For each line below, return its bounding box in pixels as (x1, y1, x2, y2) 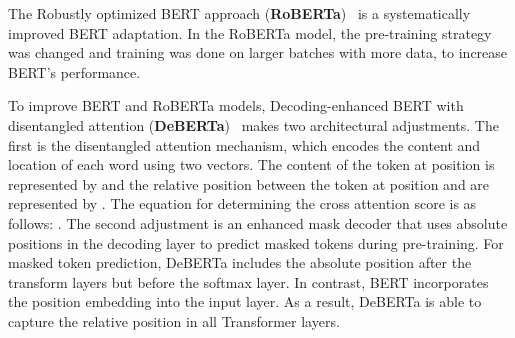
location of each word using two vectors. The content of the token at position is (8, 154, 495, 175)
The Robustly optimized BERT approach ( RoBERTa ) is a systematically (8, 3, 471, 23)
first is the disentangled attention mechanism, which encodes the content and (8, 134, 481, 155)
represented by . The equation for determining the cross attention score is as (8, 193, 477, 214)
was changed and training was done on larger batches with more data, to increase (8, 42, 508, 63)
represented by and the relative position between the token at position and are (8, 173, 490, 194)
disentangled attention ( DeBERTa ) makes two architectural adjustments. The (8, 114, 499, 135)
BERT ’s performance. (8, 61, 141, 82)
